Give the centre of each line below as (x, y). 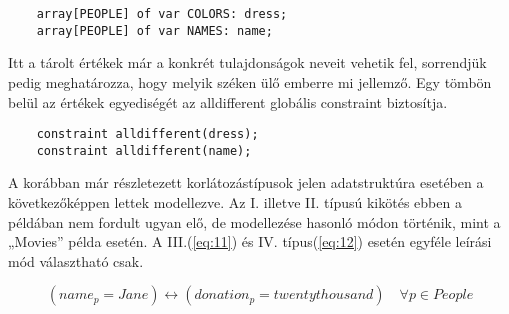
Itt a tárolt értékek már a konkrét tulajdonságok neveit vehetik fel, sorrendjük (247, 62)
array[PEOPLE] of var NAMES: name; (154, 30)
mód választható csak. (76, 260)
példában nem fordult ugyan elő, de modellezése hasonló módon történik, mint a (254, 221)
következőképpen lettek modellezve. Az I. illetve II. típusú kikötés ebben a (235, 202)
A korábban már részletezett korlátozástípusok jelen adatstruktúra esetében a (246, 182)
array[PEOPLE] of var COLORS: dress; (162, 14)
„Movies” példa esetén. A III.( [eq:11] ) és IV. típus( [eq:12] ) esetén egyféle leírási (250, 241)
